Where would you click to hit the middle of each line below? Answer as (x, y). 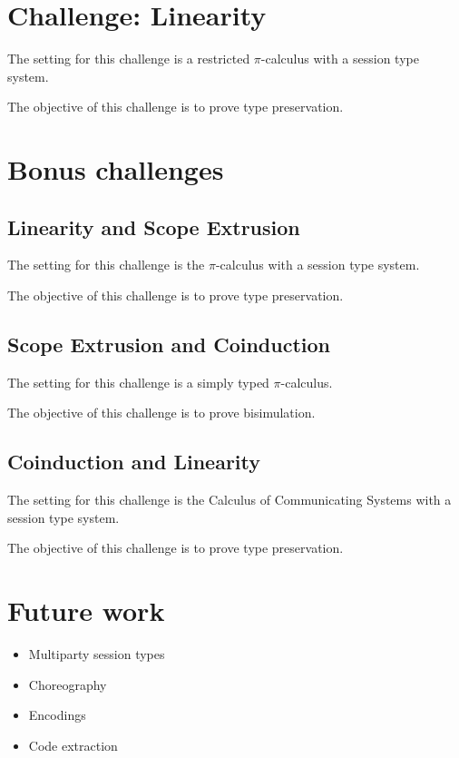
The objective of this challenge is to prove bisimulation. (161, 413)
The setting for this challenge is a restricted (129, 59)
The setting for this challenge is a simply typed (138, 382)
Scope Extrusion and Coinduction (169, 345)
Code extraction (73, 745)
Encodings (57, 715)
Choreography (68, 684)
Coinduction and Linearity (134, 462)
